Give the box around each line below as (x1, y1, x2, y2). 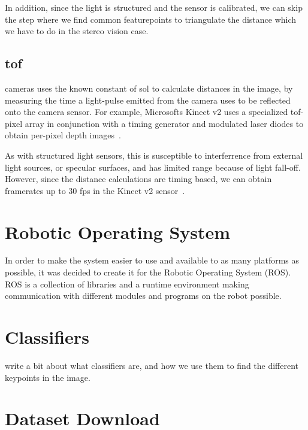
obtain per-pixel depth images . (5, 129, 121, 141)
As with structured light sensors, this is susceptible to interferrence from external (5, 149, 303, 161)
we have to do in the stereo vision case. (5, 25, 149, 37)
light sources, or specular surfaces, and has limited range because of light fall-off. (5, 161, 301, 173)
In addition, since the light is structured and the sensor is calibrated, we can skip (5, 1, 303, 13)
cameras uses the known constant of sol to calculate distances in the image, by (5, 81, 293, 94)
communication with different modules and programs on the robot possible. (5, 289, 282, 302)
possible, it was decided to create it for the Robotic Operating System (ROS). (5, 266, 291, 278)
